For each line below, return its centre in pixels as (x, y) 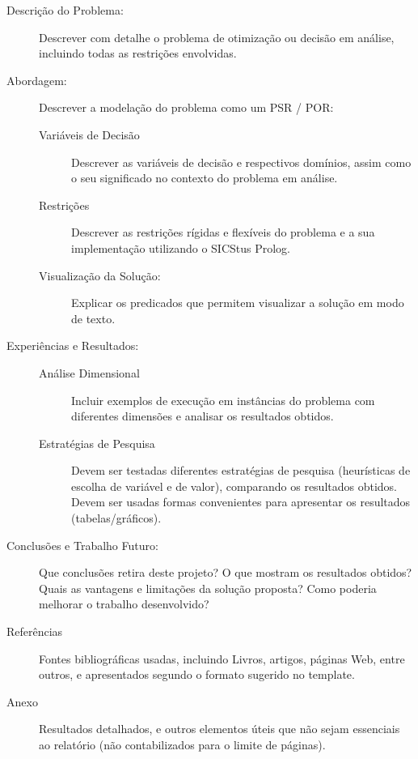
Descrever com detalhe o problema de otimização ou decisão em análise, (217, 37)
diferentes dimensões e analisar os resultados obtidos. (203, 416)
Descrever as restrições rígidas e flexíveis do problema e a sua (223, 232)
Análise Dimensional (89, 372)
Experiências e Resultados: (73, 345)
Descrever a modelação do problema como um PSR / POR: (186, 107)
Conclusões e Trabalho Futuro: (82, 545)
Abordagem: (37, 80)
